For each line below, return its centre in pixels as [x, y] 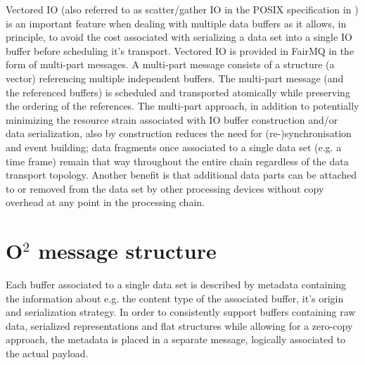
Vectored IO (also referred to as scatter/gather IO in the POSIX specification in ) [182, 9]
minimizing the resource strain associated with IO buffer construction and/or [172, 119]
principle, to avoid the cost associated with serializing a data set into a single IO [179, 37]
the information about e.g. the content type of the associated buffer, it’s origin [175, 298]
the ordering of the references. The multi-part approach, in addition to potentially [182, 106]
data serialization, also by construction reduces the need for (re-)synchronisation [179, 133]
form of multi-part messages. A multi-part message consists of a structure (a [170, 64]
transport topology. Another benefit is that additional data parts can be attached [181, 175]
